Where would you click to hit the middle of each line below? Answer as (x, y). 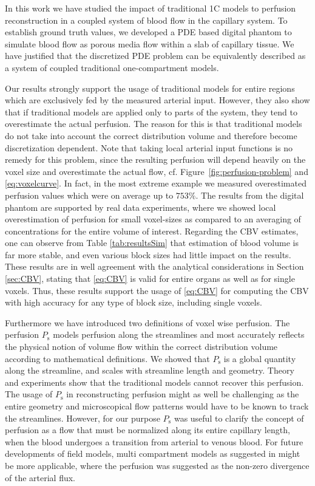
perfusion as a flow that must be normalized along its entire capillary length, (147, 430)
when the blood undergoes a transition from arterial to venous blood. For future (154, 441)
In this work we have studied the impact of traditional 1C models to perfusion (151, 8)
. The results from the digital (250, 195)
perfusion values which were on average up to (89, 195)
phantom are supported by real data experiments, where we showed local (141, 207)
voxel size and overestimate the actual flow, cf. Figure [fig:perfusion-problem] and (157, 171)
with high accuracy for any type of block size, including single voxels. (134, 302)
